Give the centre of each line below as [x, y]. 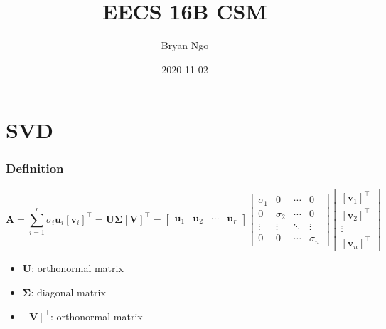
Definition [35, 168]
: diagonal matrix [68, 292]
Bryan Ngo [185, 45]
